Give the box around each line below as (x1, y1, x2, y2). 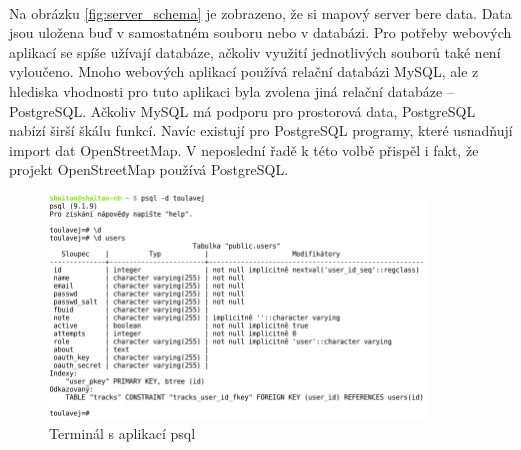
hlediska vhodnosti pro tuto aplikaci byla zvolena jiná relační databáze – (9, 80, 454, 101)
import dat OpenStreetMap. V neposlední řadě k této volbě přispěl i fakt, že (9, 139, 479, 160)
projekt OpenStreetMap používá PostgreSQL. (9, 159, 289, 180)
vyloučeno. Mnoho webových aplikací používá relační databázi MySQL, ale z (9, 61, 479, 82)
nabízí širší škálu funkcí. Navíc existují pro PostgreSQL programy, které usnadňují (9, 120, 513, 141)
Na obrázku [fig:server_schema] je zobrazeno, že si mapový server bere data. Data (9, 2, 512, 23)
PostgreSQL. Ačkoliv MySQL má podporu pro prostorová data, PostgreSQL (9, 100, 476, 121)
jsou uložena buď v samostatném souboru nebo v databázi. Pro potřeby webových (9, 22, 512, 43)
